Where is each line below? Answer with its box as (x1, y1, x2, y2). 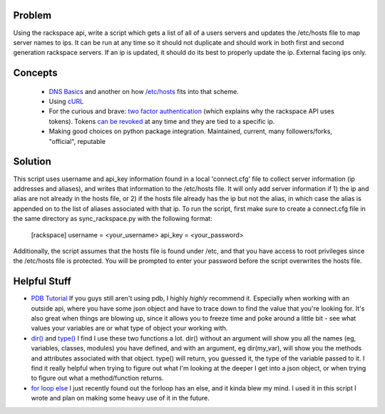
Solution (13, 155, 51, 167)
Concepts (13, 67, 58, 79)
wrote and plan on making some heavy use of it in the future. (31, 394, 210, 403)
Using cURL (48, 97, 84, 106)
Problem (13, 9, 52, 21)
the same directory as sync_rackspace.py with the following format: (13, 214, 213, 223)
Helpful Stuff (13, 275, 71, 288)
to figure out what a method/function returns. (31, 374, 164, 383)
